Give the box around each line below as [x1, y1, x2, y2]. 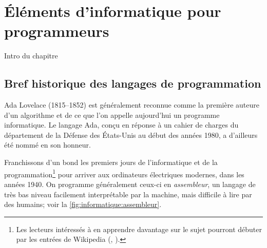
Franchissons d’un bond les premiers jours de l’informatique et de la [4, 157, 218, 168]
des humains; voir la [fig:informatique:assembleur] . [4, 199, 162, 210]
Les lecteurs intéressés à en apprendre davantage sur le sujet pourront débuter [16, 223, 262, 234]
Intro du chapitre [4, 50, 58, 61]
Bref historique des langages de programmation [4, 75, 261, 91]
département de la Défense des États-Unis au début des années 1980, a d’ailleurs [4, 129, 258, 140]
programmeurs [4, 20, 109, 42]
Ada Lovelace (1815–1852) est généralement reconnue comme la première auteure [4, 99, 259, 110]
